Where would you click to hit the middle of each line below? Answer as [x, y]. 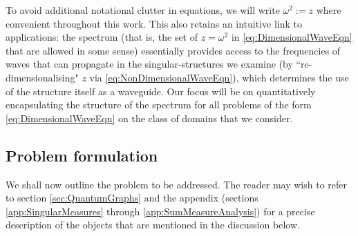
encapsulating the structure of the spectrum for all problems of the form [159, 105]
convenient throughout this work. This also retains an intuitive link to [154, 23]
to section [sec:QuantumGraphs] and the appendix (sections [132, 198]
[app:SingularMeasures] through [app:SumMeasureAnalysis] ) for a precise [160, 211]
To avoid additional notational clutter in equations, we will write [143, 10]
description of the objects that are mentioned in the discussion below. [153, 225]
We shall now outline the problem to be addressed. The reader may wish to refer [177, 184]
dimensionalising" [42, 77]
